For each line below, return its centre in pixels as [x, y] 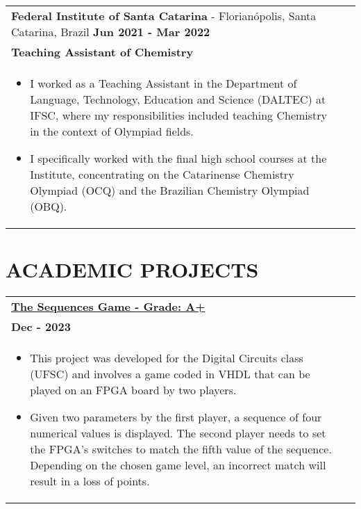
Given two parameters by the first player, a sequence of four [176, 417]
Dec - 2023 [41, 327]
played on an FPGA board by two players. [133, 390]
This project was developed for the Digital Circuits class [167, 358]
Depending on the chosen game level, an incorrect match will [178, 465]
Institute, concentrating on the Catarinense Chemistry [162, 174]
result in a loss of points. [90, 481]
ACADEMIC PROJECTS [132, 269]
